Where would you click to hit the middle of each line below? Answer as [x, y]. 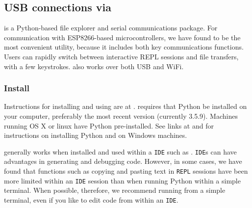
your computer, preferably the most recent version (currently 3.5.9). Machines [121, 116]
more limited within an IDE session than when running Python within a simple [122, 180]
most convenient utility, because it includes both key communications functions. [124, 47]
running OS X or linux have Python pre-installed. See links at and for [109, 125]
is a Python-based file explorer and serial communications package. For [111, 28]
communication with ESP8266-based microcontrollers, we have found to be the [122, 37]
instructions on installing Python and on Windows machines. [96, 135]
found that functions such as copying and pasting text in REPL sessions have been [126, 171]
